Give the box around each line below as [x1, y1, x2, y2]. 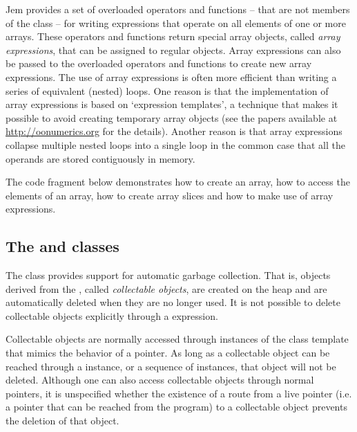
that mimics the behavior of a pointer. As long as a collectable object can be [6, 345, 330, 360]
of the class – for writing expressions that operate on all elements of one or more [6, 15, 346, 30]
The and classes [6, 235, 119, 257]
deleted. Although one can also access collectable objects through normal [6, 372, 314, 387]
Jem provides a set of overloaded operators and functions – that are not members [6, 2, 350, 16]
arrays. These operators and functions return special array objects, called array [6, 29, 340, 44]
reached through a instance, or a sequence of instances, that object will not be [6, 359, 336, 373]
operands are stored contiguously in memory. [6, 151, 195, 165]
